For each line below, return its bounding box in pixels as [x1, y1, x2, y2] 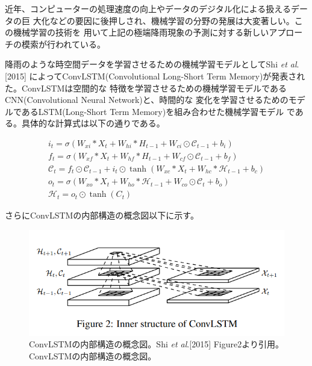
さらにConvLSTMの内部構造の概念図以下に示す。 [5, 209, 199, 222]
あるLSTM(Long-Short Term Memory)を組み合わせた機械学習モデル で [21, 105, 295, 117]
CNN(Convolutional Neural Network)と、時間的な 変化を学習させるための [5, 93, 289, 106]
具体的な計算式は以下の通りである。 [21, 117, 165, 129]
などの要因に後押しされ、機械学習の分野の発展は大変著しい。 [49, 14, 295, 26]
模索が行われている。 [21, 37, 105, 50]
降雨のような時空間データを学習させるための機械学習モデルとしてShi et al [5, 58, 297, 70]
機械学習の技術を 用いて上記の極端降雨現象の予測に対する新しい [13, 26, 269, 39]
